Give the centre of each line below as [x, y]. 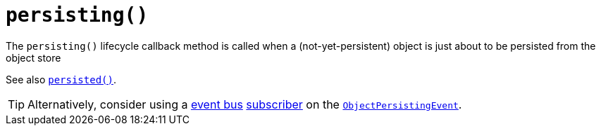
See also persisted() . [61, 79]
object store [33, 57]
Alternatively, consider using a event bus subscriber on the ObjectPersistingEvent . [245, 104]
